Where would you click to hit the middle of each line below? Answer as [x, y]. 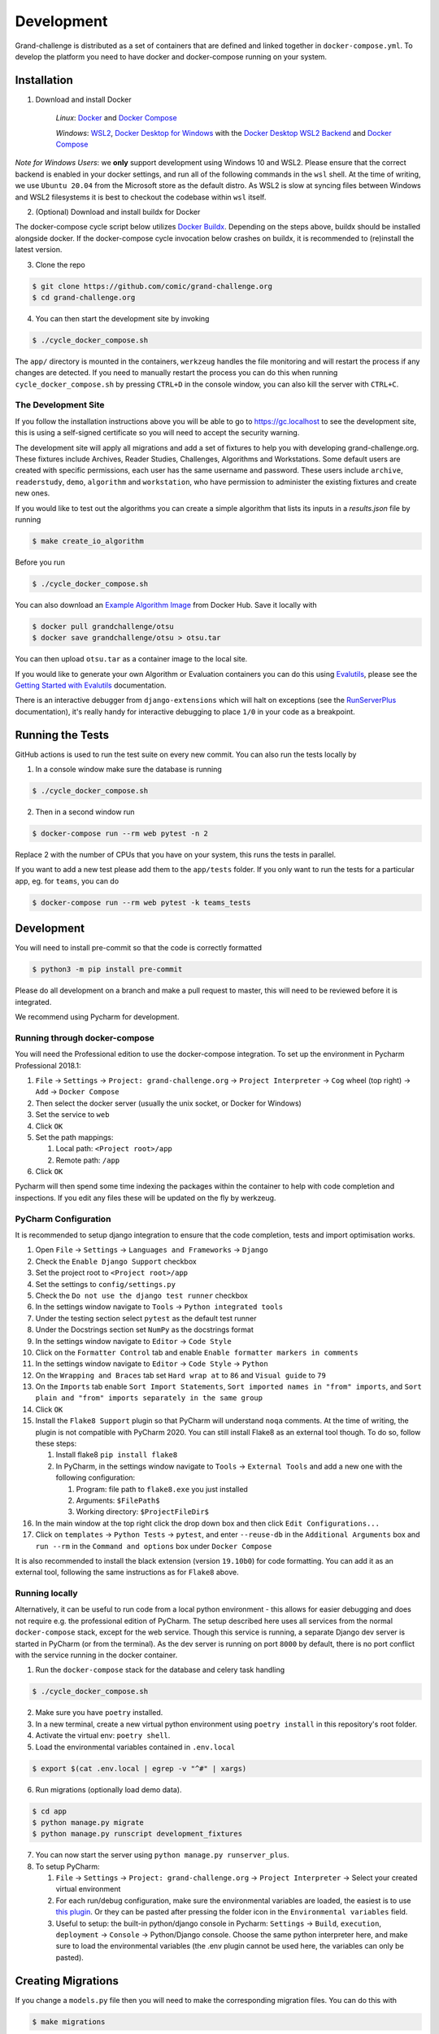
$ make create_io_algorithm [88, 541]
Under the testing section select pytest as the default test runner [146, 1318]
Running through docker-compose [85, 1037]
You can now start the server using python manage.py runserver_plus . [163, 1855]
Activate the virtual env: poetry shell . [103, 1735]
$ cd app [50, 1811]
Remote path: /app [88, 1160]
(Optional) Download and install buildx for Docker [118, 212]
